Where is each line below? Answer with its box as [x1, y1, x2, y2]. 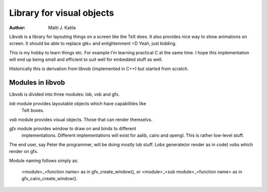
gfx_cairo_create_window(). [21, 176, 78, 182]
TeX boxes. [21, 108, 44, 114]
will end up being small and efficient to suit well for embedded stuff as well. [9, 57, 163, 63]
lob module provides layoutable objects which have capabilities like [9, 100, 146, 106]
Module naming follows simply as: [9, 157, 79, 163]
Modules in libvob [9, 78, 65, 87]
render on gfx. [9, 149, 39, 154]
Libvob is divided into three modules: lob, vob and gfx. [9, 91, 120, 97]
